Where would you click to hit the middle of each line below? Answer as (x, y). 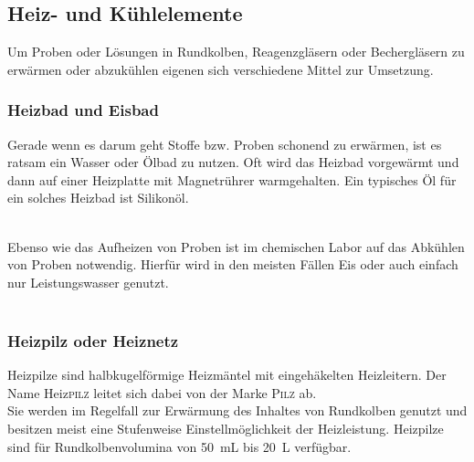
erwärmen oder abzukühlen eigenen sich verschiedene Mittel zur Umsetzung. (221, 69)
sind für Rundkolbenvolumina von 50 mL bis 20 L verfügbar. (179, 446)
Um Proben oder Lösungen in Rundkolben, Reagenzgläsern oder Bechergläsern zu (236, 52)
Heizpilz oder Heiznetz (93, 340)
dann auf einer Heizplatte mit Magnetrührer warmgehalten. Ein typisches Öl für (232, 179)
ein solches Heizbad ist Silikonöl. (98, 198)
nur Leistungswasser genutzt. (88, 282)
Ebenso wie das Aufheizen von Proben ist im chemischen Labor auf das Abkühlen (236, 246)
